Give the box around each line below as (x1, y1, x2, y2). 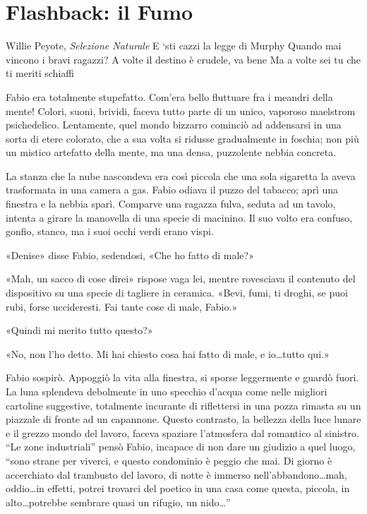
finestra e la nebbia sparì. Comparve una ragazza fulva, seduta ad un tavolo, (6, 196, 336, 211)
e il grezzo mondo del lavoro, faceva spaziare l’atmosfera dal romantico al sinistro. (6, 425, 360, 440)
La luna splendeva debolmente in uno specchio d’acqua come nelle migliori (6, 384, 327, 398)
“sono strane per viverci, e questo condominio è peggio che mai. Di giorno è (6, 453, 332, 467)
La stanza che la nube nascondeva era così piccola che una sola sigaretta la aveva (6, 168, 356, 183)
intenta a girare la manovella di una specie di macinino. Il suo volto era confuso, (6, 210, 353, 225)
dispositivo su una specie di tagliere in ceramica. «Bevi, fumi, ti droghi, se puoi (6, 285, 348, 300)
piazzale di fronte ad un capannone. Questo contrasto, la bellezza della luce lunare (6, 412, 361, 426)
